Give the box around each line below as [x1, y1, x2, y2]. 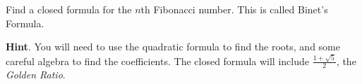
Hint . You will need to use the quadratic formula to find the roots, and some [6, 39, 340, 54]
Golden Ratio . [6, 67, 66, 82]
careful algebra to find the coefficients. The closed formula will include [6, 53, 309, 68]
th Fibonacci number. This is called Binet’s [140, 2, 328, 16]
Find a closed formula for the [6, 2, 132, 16]
